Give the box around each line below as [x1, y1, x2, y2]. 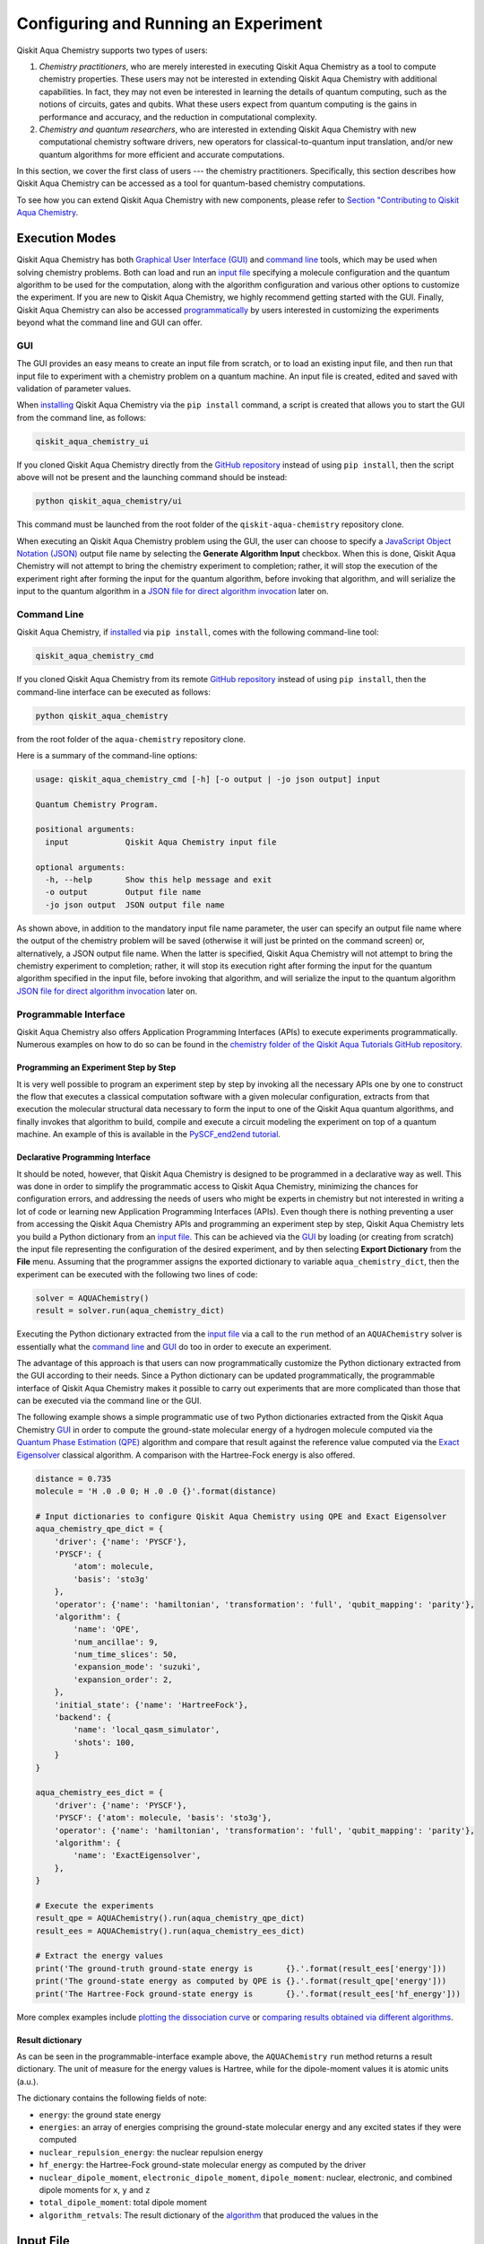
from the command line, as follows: [16, 412, 147, 423]
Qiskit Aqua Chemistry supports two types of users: [16, 45, 208, 56]
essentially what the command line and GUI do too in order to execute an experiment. [16, 1341, 332, 1352]
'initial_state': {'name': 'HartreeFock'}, [54, 1699, 248, 1710]
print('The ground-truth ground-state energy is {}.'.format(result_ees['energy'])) [35, 1963, 447, 1974]
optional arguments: [35, 862, 125, 872]
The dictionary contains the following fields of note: [16, 2092, 207, 2104]
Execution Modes [16, 231, 117, 246]
